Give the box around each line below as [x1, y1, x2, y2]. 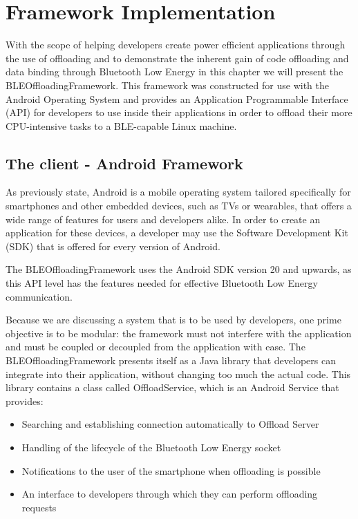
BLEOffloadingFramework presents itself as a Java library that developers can [6, 353, 336, 368]
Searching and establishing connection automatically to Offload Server [21, 417, 319, 431]
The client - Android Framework [6, 152, 243, 173]
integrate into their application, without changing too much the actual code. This [6, 366, 351, 381]
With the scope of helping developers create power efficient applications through [6, 37, 346, 52]
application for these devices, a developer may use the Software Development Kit [6, 225, 348, 240]
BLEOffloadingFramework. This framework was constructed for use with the [6, 77, 329, 92]
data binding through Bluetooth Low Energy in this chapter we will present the [6, 64, 343, 79]
